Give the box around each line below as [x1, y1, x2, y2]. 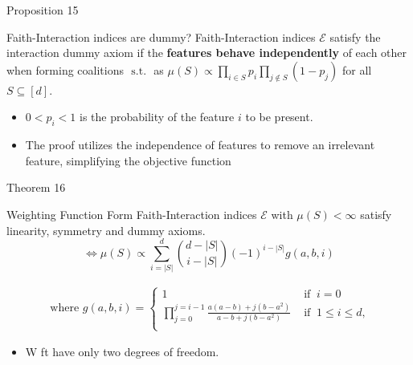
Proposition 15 [6, 2, 79, 18]
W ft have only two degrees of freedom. [25, 343, 219, 360]
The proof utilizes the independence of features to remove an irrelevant [25, 136, 375, 153]
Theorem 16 [6, 179, 66, 196]
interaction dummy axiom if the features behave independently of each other [6, 44, 407, 61]
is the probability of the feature [79, 108, 235, 125]
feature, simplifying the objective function [25, 152, 231, 168]
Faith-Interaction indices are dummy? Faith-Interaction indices [6, 28, 316, 45]
